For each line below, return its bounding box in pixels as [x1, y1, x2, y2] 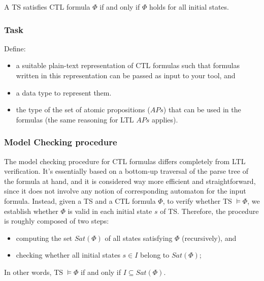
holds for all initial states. [149, 2, 229, 12]
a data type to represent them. [16, 87, 112, 98]
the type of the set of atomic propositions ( [16, 104, 150, 115]
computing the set [16, 232, 73, 243]
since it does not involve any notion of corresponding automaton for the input [4, 185, 246, 196]
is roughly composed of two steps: [4, 215, 109, 226]
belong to [140, 249, 170, 260]
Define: [4, 43, 26, 53]
